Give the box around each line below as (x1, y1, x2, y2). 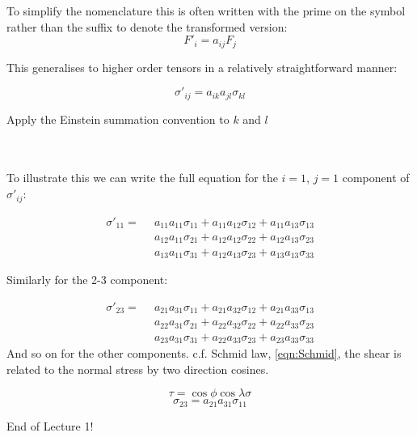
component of (342, 169, 410, 186)
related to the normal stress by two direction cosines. (6, 360, 269, 377)
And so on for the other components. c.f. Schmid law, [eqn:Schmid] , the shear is (6, 345, 402, 362)
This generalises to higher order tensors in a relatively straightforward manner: (6, 58, 398, 75)
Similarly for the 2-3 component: (6, 270, 168, 287)
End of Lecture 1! (6, 417, 94, 434)
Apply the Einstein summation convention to (6, 110, 230, 127)
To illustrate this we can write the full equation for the (6, 169, 278, 186)
